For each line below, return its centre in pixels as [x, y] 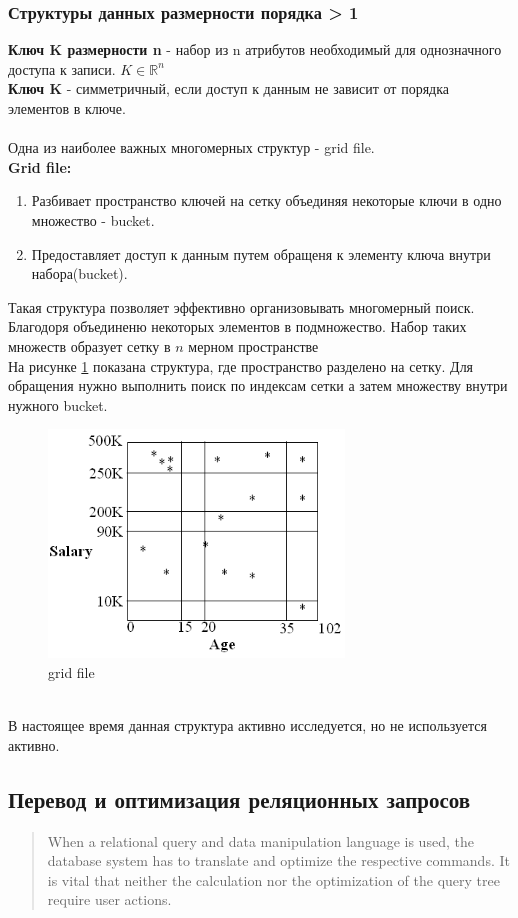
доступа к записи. [62, 68]
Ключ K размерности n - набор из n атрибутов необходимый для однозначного [255, 49]
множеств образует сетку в [89, 345]
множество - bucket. [93, 219]
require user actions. [109, 899]
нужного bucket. [58, 404]
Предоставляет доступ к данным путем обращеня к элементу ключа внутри [261, 253]
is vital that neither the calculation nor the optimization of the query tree [273, 879]
